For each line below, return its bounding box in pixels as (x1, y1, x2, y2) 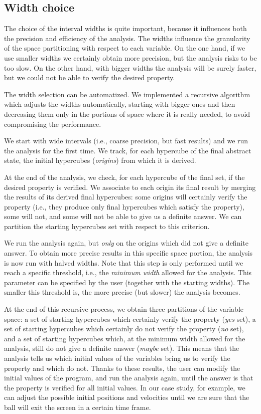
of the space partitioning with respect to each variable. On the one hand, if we (4, 43, 245, 53)
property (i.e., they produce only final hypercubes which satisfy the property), (4, 201, 244, 212)
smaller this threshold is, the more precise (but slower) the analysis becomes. (4, 287, 240, 297)
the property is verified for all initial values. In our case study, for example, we (4, 382, 245, 392)
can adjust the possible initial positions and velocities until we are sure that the (4, 392, 249, 402)
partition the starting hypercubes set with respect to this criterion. (4, 221, 210, 231)
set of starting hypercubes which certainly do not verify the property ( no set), (4, 323, 244, 334)
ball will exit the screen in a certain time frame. (4, 401, 151, 412)
